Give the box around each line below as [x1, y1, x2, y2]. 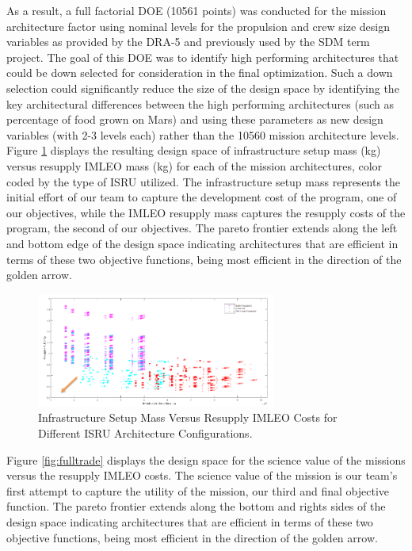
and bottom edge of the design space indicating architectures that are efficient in [6, 235, 399, 251]
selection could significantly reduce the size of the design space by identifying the [6, 79, 399, 96]
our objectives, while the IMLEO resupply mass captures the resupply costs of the [6, 204, 406, 220]
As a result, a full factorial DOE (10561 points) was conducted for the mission [6, 2, 387, 18]
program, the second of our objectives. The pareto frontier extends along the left [6, 220, 398, 236]
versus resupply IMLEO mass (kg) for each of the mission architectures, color [6, 157, 383, 174]
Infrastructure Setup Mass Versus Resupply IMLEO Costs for [38, 409, 338, 426]
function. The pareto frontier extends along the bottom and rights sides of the [6, 498, 386, 515]
